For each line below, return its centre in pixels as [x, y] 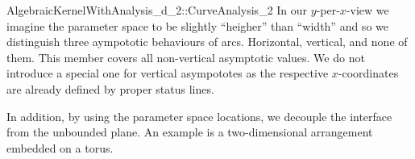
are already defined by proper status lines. [110, 88]
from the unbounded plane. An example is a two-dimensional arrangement [190, 132]
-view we [367, 10]
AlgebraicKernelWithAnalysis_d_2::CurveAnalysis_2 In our [157, 10]
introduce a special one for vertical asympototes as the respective [168, 73]
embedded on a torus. [60, 147]
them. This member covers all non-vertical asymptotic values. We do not [186, 57]
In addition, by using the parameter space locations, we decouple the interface [199, 116]
